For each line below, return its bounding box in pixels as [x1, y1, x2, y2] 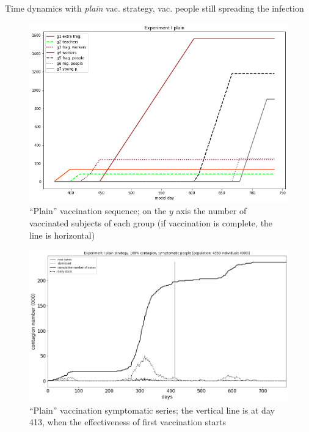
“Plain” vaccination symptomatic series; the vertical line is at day [29, 403, 275, 416]
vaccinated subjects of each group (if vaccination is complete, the [29, 217, 273, 229]
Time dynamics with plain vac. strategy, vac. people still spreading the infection [5, 2, 304, 14]
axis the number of [176, 204, 247, 217]
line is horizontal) [29, 228, 95, 241]
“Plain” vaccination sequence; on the [29, 204, 167, 217]
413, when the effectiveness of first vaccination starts [29, 415, 227, 428]
